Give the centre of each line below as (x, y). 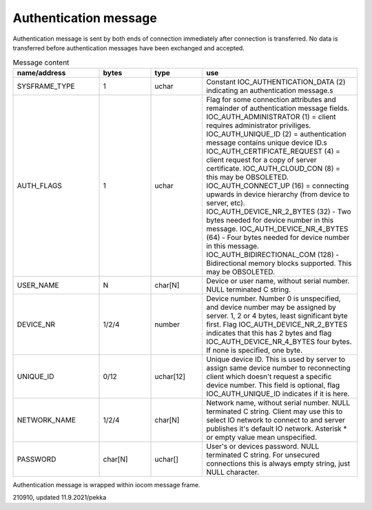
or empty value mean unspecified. (261, 437)
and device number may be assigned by (271, 307)
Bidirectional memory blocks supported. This (279, 263)
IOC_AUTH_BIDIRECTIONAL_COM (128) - (273, 254)
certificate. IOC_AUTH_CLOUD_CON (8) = (273, 168)
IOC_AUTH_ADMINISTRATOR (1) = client (271, 116)
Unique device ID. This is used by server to (276, 359)
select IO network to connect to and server (276, 420)
